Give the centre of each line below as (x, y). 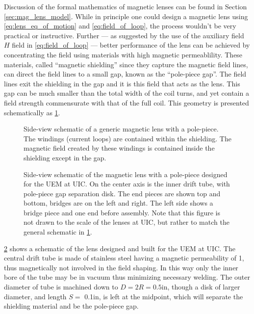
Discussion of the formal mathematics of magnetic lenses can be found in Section (126, 6)
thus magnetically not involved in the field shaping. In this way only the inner (121, 267)
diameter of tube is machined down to (61, 287)
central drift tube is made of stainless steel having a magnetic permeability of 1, (124, 258)
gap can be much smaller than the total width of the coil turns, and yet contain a (127, 93)
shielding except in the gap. (65, 157)
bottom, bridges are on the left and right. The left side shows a (118, 203)
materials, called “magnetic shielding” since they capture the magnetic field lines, (126, 64)
